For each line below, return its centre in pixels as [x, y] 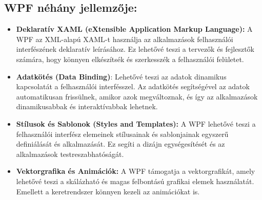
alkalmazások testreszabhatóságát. [70, 154]
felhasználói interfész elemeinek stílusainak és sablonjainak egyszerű [122, 134]
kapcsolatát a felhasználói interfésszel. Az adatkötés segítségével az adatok [133, 86]
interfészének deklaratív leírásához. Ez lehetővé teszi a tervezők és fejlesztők [135, 49]
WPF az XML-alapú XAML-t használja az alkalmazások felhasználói [125, 39]
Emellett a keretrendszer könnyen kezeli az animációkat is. [108, 191]
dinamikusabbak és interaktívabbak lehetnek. [87, 106]
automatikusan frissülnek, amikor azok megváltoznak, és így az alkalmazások [137, 96]
